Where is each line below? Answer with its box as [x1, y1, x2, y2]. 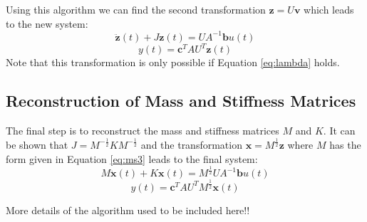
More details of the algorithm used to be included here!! [6, 202, 250, 217]
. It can [323, 122, 356, 137]
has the [329, 137, 361, 152]
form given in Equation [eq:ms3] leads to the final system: [6, 151, 258, 166]
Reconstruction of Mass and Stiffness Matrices [6, 90, 356, 112]
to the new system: [6, 16, 88, 31]
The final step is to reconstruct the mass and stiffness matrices [6, 122, 279, 137]
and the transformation [140, 137, 242, 152]
